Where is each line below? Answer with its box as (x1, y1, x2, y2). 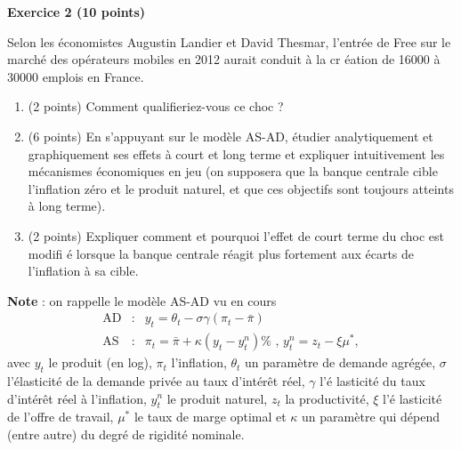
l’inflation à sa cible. (28, 261, 139, 280)
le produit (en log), (48, 353, 152, 372)
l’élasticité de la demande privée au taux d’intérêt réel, (7, 371, 305, 390)
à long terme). (28, 197, 106, 215)
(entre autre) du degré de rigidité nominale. (7, 424, 245, 443)
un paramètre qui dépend (302, 407, 440, 426)
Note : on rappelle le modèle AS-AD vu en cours (7, 291, 277, 309)
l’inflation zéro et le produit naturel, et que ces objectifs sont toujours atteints (28, 179, 454, 197)
